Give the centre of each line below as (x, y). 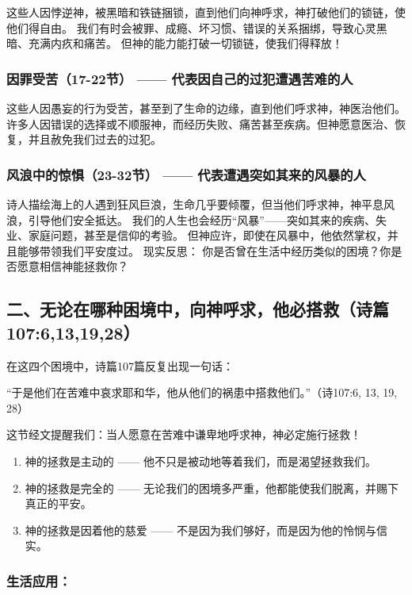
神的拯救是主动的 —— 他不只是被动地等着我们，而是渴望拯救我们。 (201, 461)
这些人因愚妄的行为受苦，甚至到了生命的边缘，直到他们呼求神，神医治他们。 (206, 108)
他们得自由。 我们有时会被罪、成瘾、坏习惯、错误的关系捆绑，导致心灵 (191, 27)
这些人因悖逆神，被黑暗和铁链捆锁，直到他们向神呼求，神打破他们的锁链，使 (206, 12)
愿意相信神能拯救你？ (72, 266)
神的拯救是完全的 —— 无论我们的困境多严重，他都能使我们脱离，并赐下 (212, 488)
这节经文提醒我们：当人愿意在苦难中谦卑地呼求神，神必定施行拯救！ (184, 434)
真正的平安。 (58, 503)
